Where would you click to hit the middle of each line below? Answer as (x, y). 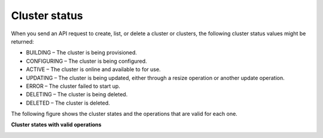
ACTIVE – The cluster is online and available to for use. (93, 69)
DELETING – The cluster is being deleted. (77, 94)
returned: (22, 41)
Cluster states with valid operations (56, 125)
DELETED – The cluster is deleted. (68, 103)
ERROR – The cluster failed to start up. (73, 86)
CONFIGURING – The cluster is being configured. (86, 61)
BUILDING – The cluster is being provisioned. (82, 53)
